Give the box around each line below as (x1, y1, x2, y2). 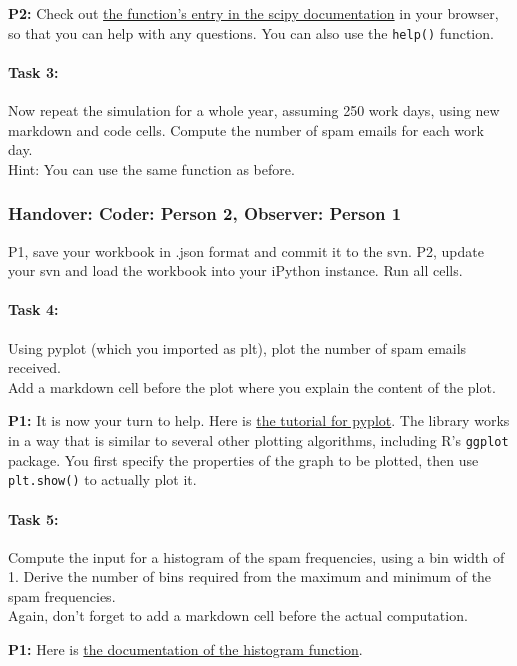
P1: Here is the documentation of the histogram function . (8, 639, 363, 660)
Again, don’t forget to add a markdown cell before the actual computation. (8, 605, 468, 626)
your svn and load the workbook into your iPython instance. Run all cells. (8, 260, 463, 281)
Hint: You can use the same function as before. (8, 158, 295, 179)
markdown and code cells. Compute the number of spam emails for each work (8, 119, 484, 140)
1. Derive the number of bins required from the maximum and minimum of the (8, 566, 492, 587)
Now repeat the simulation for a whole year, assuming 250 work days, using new (8, 100, 500, 121)
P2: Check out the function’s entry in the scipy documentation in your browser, (8, 3, 499, 23)
